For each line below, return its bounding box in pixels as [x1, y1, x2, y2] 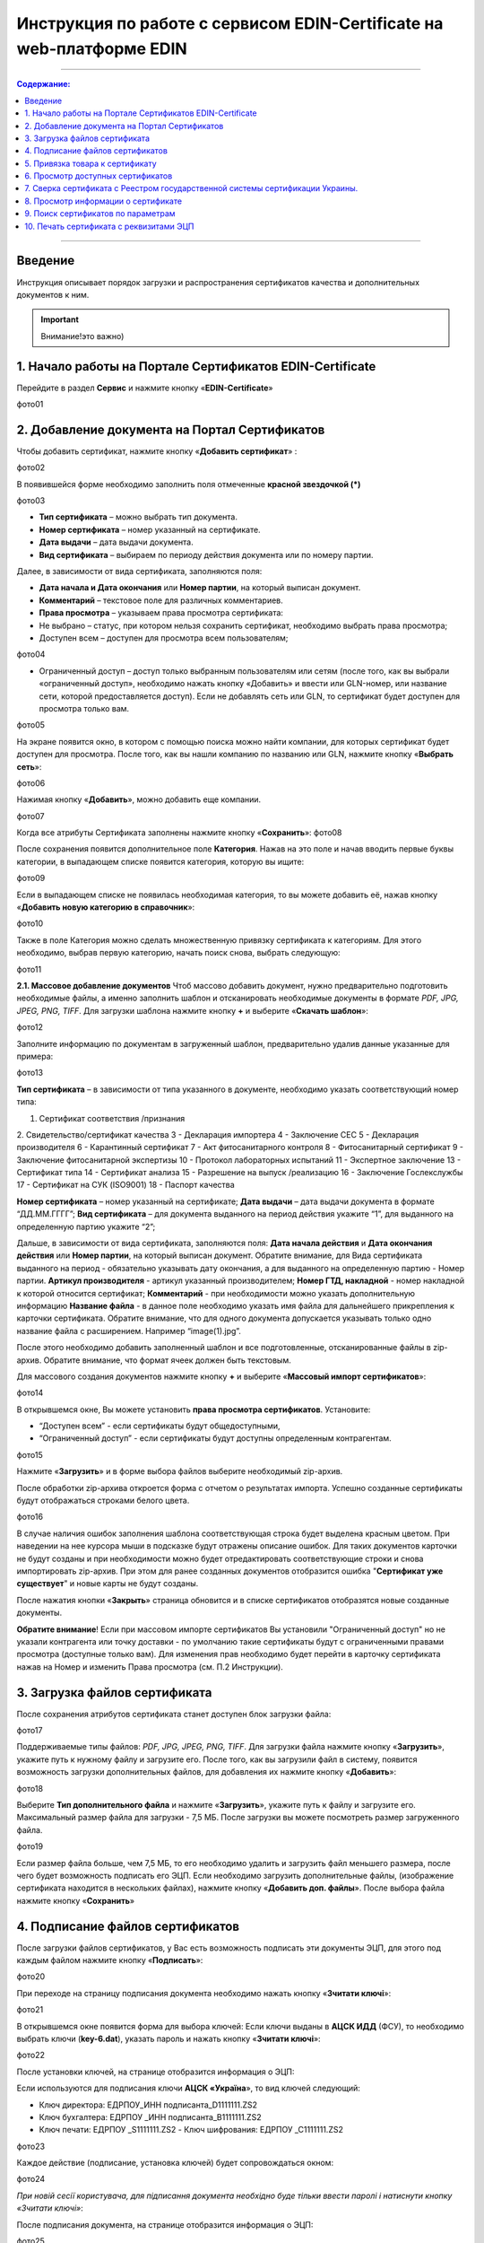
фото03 [16, 495, 46, 506]
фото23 [16, 2141, 45, 2151]
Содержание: [16, 79, 71, 90]
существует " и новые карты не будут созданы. [16, 1578, 199, 1589]
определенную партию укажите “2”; [16, 1221, 156, 1232]
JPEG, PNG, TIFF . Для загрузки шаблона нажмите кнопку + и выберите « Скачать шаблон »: [16, 1005, 369, 1016]
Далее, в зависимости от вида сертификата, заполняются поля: [16, 566, 263, 577]
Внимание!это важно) [40, 330, 125, 341]
